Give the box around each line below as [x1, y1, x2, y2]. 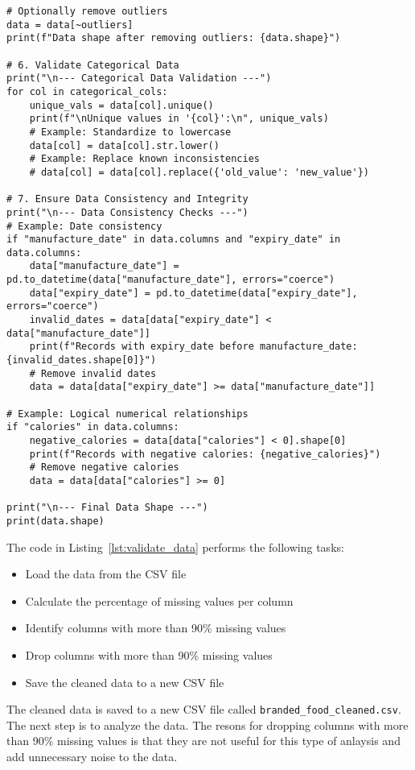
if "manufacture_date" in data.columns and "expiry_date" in [6, 234, 341, 246]
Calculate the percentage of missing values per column [25, 592, 294, 609]
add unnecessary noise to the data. [6, 748, 178, 764]
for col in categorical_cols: [6, 85, 168, 97]
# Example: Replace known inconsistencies [29, 153, 260, 165]
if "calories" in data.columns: [6, 421, 179, 433]
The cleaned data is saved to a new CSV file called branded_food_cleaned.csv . [6, 701, 401, 718]
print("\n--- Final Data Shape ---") [6, 502, 208, 514]
